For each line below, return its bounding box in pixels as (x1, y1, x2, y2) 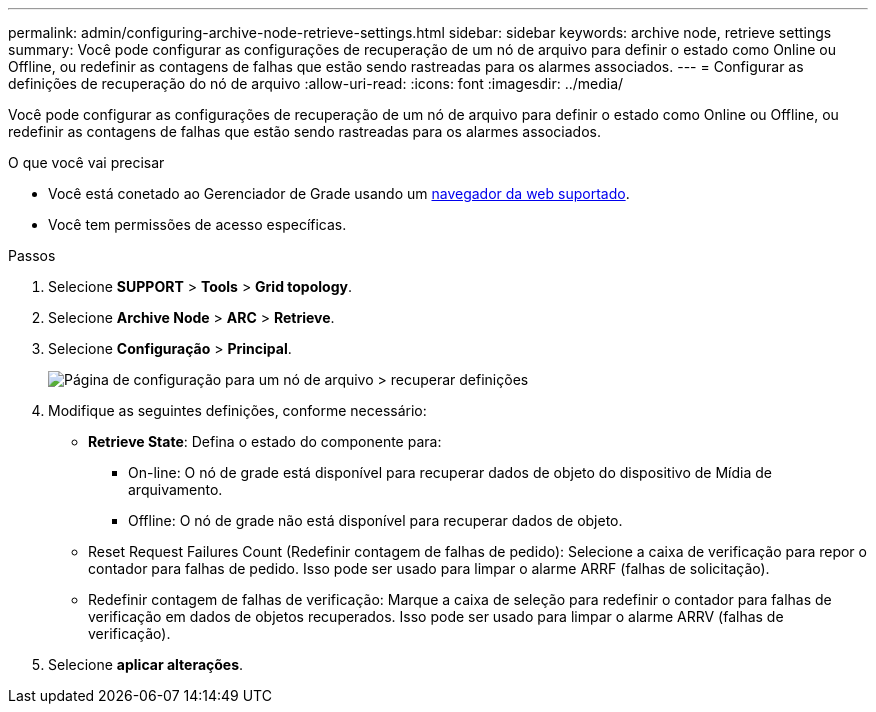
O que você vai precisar (8, 154, 165, 171)
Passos (8, 247, 56, 264)
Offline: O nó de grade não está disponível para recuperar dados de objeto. (128, 512, 623, 529)
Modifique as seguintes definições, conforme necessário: (48, 402, 427, 419)
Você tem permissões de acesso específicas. (48, 216, 347, 233)
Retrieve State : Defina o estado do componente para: (88, 433, 442, 450)
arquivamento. (128, 481, 223, 498)
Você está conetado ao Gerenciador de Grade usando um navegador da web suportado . (48, 185, 630, 202)
